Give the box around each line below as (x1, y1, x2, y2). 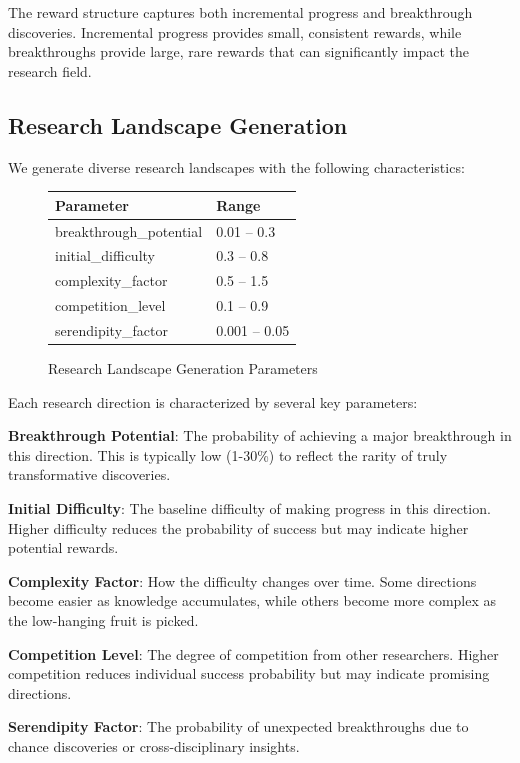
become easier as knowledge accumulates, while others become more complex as (8, 590, 497, 611)
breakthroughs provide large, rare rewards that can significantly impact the (8, 41, 470, 62)
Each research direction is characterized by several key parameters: (8, 391, 418, 412)
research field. (8, 60, 92, 81)
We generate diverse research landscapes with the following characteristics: (8, 156, 465, 177)
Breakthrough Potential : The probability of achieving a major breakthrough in (8, 425, 512, 446)
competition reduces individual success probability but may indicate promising (8, 663, 490, 684)
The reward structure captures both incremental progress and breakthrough (8, 2, 473, 22)
